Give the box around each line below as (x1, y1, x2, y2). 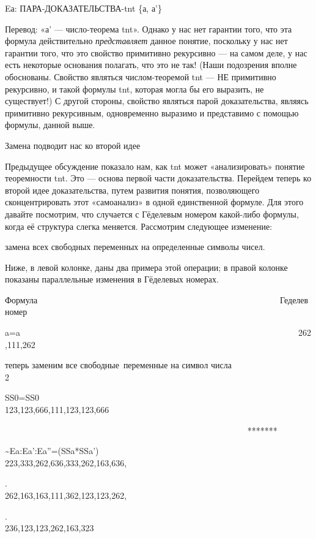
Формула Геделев (5, 293, 309, 306)
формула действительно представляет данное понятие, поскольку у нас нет (5, 34, 288, 47)
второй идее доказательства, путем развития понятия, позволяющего (5, 183, 260, 196)
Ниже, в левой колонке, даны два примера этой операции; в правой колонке (5, 260, 288, 273)
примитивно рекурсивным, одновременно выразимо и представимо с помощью (5, 106, 299, 119)
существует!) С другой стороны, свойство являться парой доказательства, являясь (5, 94, 309, 107)
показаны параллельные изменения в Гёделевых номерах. (5, 273, 219, 286)
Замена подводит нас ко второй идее (5, 138, 141, 151)
